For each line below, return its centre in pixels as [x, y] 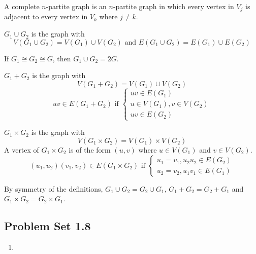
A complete [22, 6]
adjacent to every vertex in [46, 16]
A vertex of [22, 150]
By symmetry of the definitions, [54, 188]
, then [62, 58]
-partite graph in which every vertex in [173, 6]
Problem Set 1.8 [47, 226]
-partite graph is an [76, 6]
